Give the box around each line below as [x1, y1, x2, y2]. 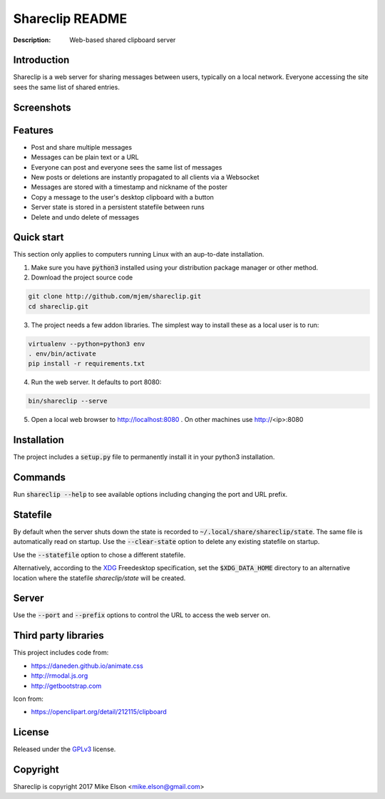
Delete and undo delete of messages [31, 212, 140, 221]
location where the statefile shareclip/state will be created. [13, 574, 186, 582]
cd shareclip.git [28, 302, 89, 310]
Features [13, 124, 53, 136]
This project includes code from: [13, 649, 109, 657]
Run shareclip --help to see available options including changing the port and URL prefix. [13, 490, 288, 499]
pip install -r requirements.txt [28, 360, 145, 368]
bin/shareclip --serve [28, 397, 108, 406]
